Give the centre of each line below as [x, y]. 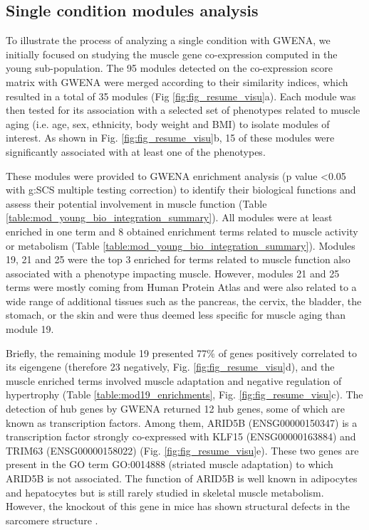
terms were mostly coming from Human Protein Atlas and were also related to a [181, 287]
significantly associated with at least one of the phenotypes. [136, 151]
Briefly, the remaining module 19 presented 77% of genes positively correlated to [181, 353]
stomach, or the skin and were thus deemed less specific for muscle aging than [176, 315]
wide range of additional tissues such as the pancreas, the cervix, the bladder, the [184, 301]
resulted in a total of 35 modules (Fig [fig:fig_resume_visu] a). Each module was [181, 96]
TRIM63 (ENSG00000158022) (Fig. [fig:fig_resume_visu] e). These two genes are [182, 450]
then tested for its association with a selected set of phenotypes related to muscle [183, 110]
